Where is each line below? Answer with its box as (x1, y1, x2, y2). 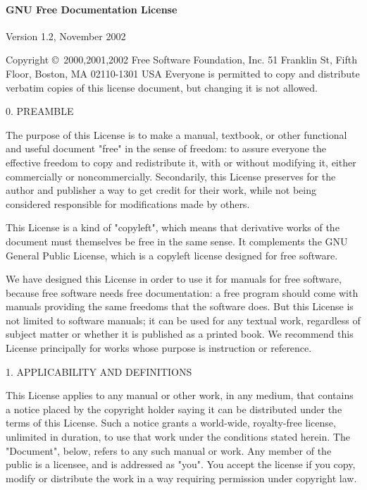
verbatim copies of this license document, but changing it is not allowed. (6, 80, 318, 94)
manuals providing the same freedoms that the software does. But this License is (6, 299, 354, 314)
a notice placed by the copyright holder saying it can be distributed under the (6, 401, 342, 416)
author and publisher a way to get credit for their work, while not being (6, 183, 316, 197)
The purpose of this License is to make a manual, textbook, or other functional (6, 127, 347, 142)
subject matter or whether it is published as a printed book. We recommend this (6, 326, 354, 341)
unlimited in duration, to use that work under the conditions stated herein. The (6, 429, 350, 444)
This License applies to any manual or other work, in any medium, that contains (6, 388, 354, 403)
